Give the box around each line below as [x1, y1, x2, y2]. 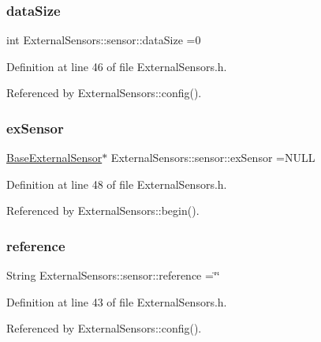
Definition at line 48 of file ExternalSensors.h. [6, 175, 227, 192]
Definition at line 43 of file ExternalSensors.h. [6, 293, 227, 310]
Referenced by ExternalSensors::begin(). [6, 202, 200, 219]
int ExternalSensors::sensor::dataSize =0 [6, 32, 201, 48]
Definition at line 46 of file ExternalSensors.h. [6, 58, 227, 74]
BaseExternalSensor [6, 149, 103, 166]
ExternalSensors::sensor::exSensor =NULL [110, 149, 315, 166]
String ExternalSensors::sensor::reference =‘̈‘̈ [6, 267, 220, 284]
